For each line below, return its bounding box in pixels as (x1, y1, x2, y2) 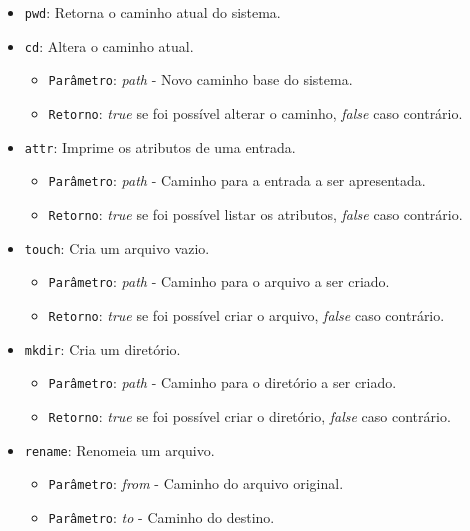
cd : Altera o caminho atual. (24, 35, 194, 56)
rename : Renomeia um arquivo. (24, 439, 215, 460)
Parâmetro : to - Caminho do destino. (48, 506, 275, 527)
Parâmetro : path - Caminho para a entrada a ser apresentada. (48, 170, 426, 191)
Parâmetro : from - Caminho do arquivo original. (48, 473, 344, 494)
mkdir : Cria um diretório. (24, 338, 181, 359)
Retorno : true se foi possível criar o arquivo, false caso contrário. (48, 304, 445, 325)
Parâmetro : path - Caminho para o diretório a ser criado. (48, 372, 397, 393)
